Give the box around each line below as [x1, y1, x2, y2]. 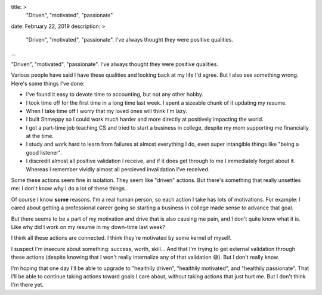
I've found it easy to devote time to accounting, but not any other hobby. [26, 91, 204, 98]
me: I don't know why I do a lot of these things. [11, 185, 126, 192]
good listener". [26, 149, 62, 156]
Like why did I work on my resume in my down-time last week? [11, 223, 165, 230]
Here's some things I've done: [11, 80, 85, 87]
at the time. [26, 133, 54, 140]
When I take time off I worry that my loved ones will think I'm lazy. [26, 107, 187, 114]
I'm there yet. [11, 281, 44, 288]
